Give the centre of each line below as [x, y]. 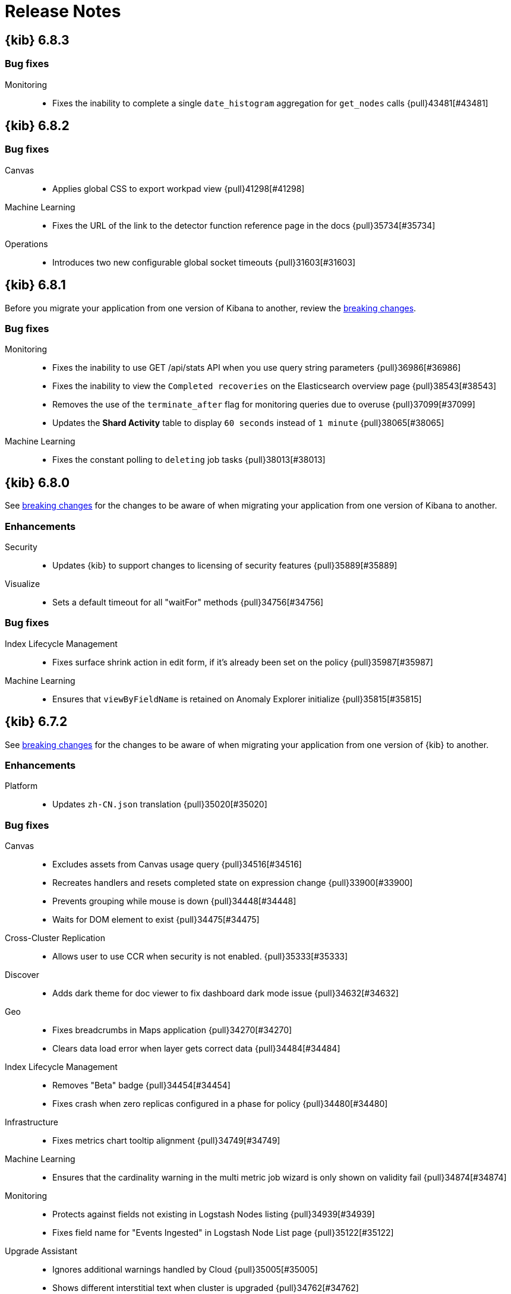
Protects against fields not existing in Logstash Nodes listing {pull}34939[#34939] [214, 1214]
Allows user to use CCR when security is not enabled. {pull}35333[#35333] [200, 957]
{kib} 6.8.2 [37, 125]
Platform [21, 786]
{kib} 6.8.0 [37, 482]
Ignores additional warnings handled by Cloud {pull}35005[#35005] [185, 1270]
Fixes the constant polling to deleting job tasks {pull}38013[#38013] [189, 460]
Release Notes [63, 11]
